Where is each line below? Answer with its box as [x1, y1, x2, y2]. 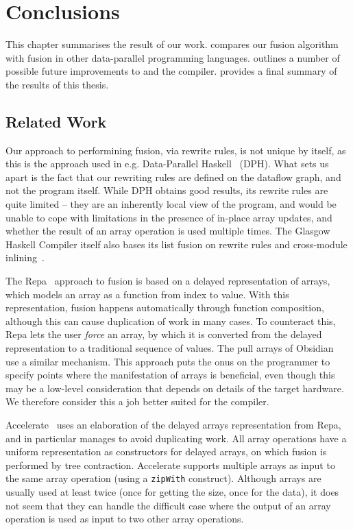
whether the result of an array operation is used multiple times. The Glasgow [5, 224, 330, 238]
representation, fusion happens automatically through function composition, [5, 300, 324, 315]
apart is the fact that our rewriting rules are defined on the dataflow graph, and [5, 169, 341, 184]
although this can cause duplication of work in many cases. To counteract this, [5, 313, 336, 328]
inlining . [5, 250, 45, 265]
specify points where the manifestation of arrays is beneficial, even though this [5, 368, 335, 382]
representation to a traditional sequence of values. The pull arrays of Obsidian [5, 341, 334, 355]
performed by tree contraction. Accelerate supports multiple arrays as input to [5, 457, 335, 472]
